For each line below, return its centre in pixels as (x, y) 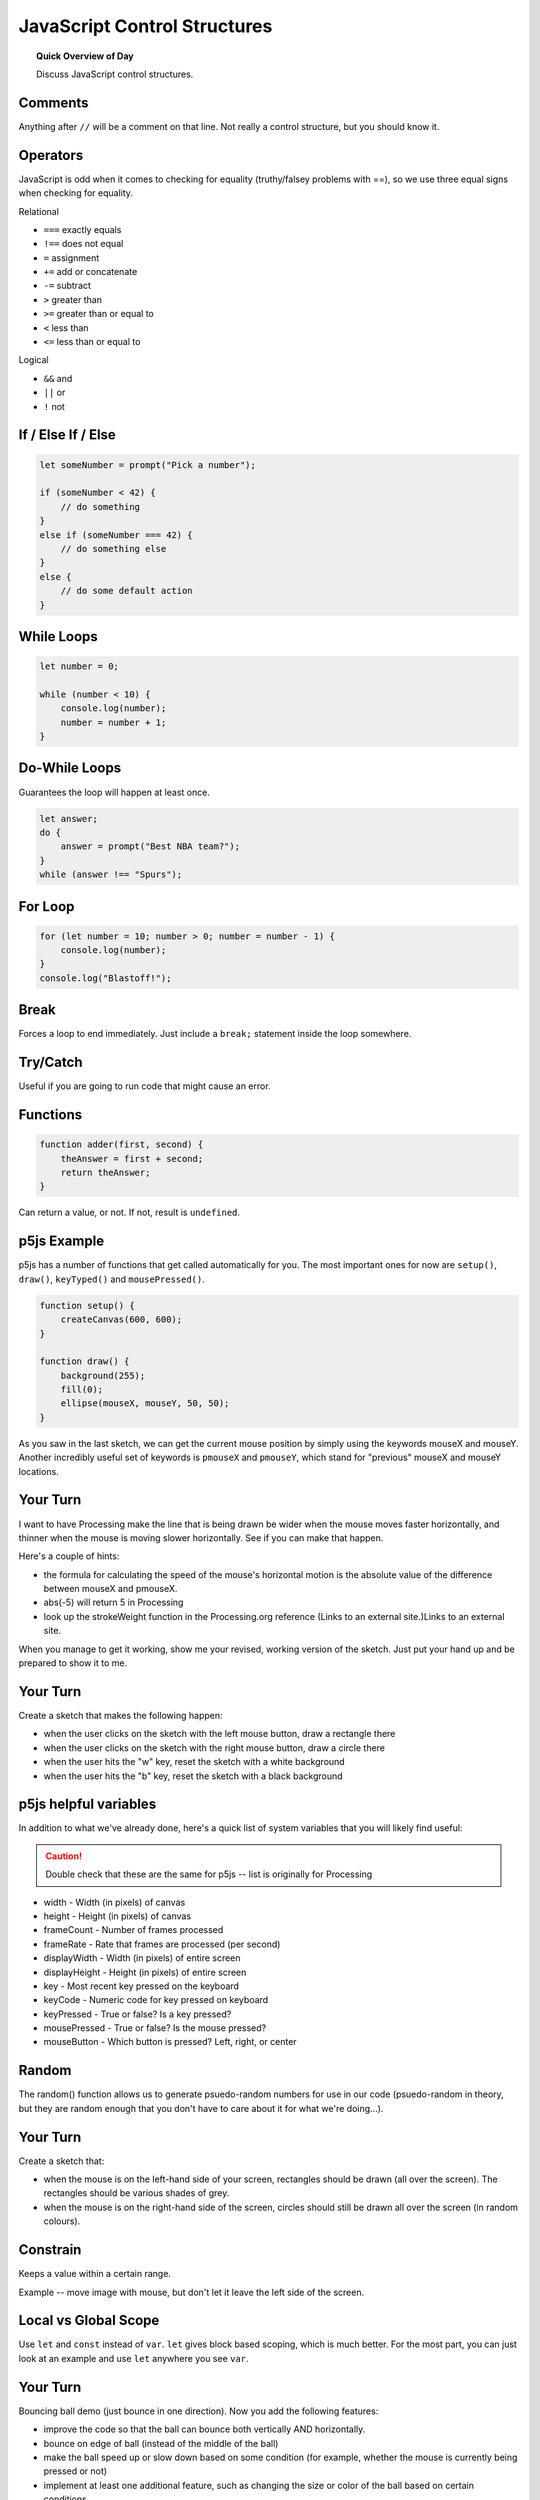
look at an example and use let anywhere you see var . (133, 2358)
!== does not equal (83, 244)
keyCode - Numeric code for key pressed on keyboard (156, 2000)
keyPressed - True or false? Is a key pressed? (137, 2014)
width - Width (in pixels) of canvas (114, 1902)
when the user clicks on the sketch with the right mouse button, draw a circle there (214, 1747)
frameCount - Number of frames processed (133, 1930)
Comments (53, 102)
